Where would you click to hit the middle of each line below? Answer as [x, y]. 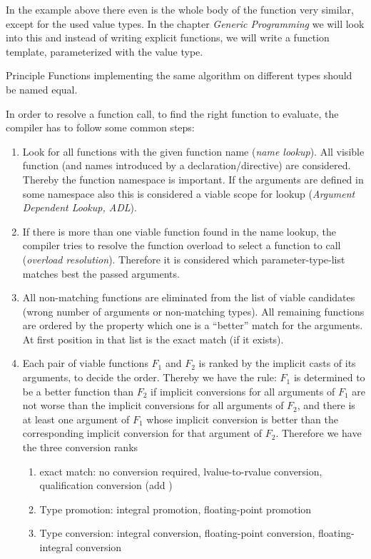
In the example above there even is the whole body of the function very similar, [180, 9]
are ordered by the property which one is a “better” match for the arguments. [193, 325]
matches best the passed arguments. [101, 273]
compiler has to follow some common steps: [100, 127]
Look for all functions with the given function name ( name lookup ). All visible [193, 151]
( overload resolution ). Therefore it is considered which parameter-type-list [184, 259]
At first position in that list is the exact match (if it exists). [153, 339]
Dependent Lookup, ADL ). [80, 207]
